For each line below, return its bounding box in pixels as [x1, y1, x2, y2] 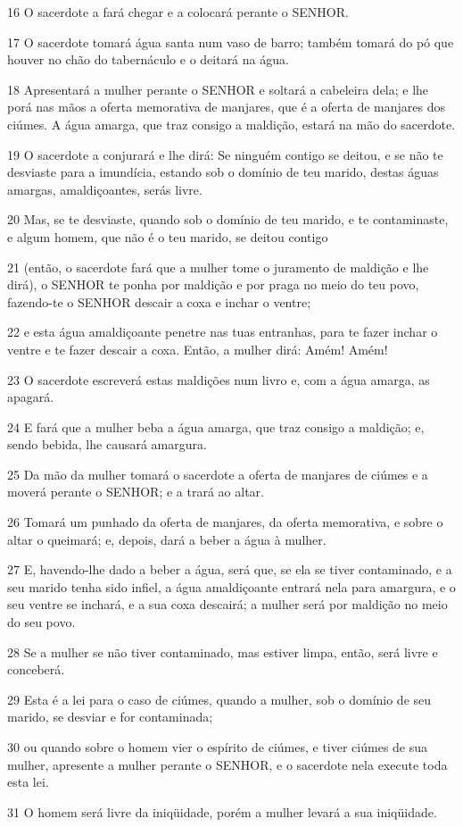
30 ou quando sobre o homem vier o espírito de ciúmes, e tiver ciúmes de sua [7, 738, 428, 756]
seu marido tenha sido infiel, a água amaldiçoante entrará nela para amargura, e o [7, 577, 456, 596]
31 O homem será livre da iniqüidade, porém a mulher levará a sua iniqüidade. [7, 802, 437, 821]
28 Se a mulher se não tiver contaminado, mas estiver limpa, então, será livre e [7, 642, 438, 661]
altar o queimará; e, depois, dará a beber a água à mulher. [7, 530, 327, 548]
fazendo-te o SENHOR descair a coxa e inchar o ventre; [7, 292, 311, 311]
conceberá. [7, 660, 65, 679]
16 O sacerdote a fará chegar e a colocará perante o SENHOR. [7, 3, 349, 21]
